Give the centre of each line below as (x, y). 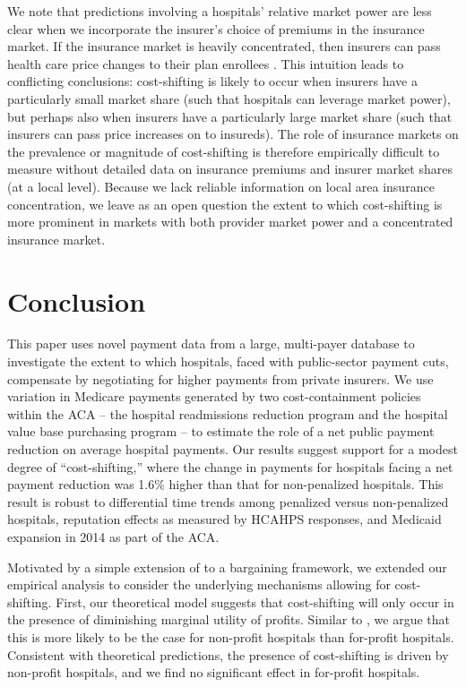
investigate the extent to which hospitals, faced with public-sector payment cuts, (228, 361)
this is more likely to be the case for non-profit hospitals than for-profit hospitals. (231, 636)
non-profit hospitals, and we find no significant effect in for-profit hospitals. (214, 672)
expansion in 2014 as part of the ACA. (113, 536)
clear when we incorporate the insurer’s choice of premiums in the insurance (216, 28)
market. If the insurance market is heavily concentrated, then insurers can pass (224, 46)
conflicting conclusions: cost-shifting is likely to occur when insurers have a (212, 81)
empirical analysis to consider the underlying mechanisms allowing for (199, 584)
